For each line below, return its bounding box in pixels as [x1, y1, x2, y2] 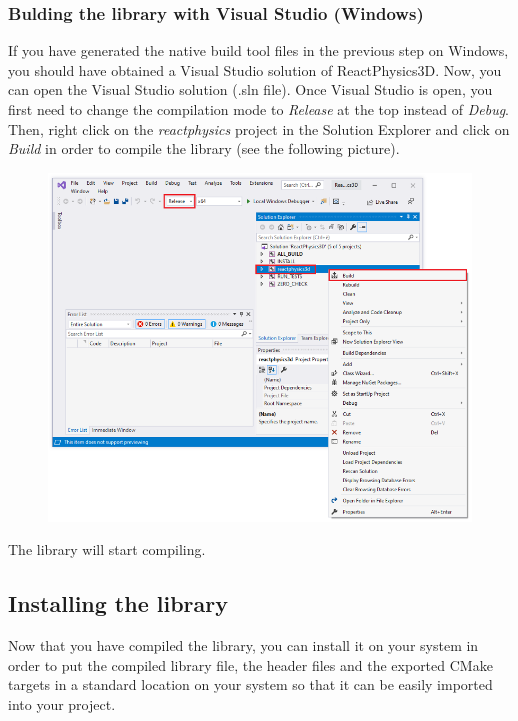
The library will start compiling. [8, 539, 206, 560]
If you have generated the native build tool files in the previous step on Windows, [8, 40, 509, 61]
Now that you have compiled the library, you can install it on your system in [8, 634, 479, 655]
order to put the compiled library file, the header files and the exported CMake [8, 654, 493, 675]
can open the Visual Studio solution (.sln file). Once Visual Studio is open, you [8, 79, 493, 100]
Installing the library [8, 588, 228, 619]
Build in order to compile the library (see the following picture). [8, 138, 400, 159]
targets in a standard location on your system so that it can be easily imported [8, 674, 493, 695]
